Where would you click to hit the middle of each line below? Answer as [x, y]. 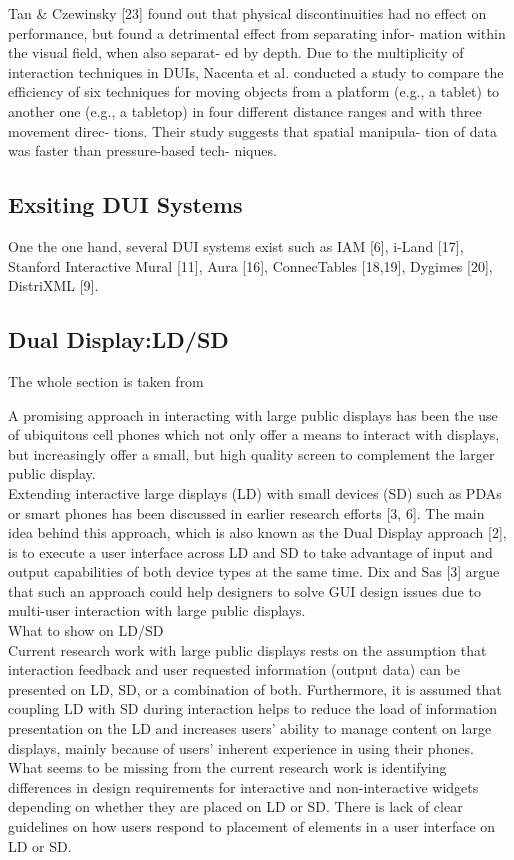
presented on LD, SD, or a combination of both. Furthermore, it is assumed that [255, 688]
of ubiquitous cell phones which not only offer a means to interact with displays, [254, 434]
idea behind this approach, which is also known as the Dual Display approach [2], [257, 532]
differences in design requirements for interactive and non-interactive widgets [243, 786]
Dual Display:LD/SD [118, 339]
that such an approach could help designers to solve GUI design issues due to [244, 590]
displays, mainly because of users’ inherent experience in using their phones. [241, 747]
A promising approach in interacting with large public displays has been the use [253, 414]
